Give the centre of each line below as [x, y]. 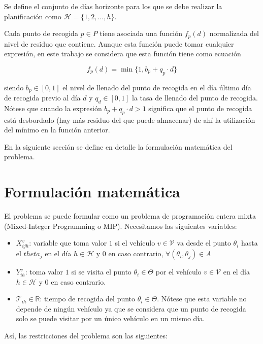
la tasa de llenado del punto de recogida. [195, 98]
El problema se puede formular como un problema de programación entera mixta [130, 216]
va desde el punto [204, 243]
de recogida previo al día [42, 98]
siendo [14, 87]
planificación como [33, 16]
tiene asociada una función [141, 33]
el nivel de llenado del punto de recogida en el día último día [157, 87]
